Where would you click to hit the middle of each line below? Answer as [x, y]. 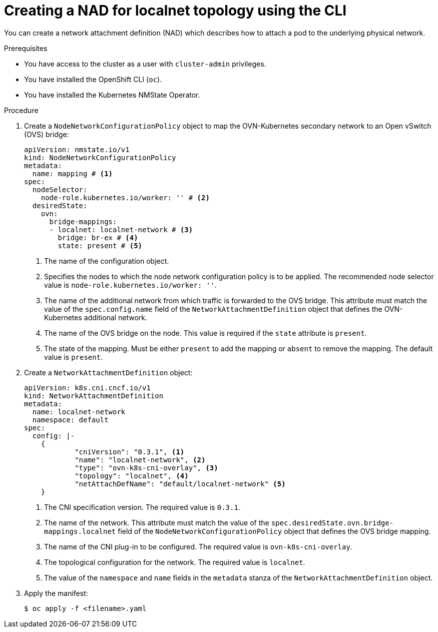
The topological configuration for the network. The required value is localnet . [175, 562]
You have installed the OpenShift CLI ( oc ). [93, 79]
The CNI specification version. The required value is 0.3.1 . [142, 507]
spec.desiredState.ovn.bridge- [332, 523]
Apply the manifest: [56, 593]
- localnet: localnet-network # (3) [121, 229]
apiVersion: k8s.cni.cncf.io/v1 [87, 388]
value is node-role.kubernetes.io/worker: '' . [130, 285]
